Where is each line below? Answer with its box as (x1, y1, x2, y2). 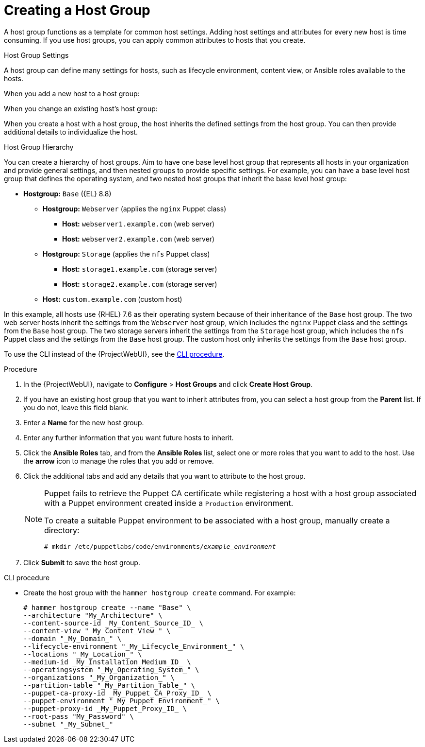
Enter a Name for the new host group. (23, 418, 144, 427)
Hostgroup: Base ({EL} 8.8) (23, 189, 112, 198)
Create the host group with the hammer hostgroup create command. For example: (23, 588, 296, 597)
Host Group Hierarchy (4, 142, 74, 151)
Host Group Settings (4, 51, 69, 59)
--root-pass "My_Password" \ (23, 712, 134, 720)
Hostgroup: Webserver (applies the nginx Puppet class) (43, 204, 227, 213)
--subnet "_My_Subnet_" (23, 720, 114, 728)
